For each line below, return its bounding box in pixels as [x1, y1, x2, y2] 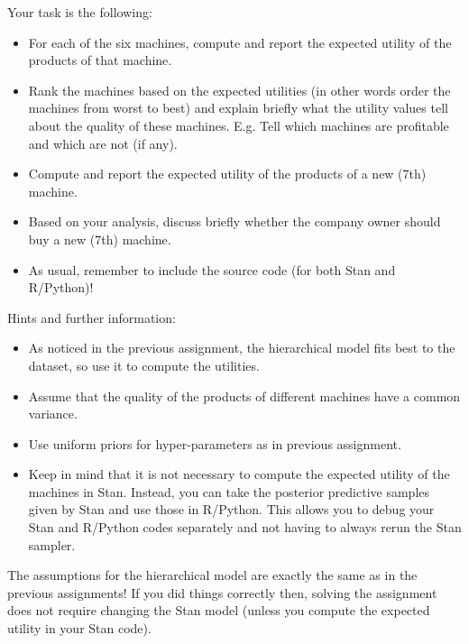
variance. [28, 404, 78, 423]
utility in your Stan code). [7, 619, 152, 638]
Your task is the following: [7, 3, 152, 21]
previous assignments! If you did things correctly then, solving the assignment [7, 583, 437, 602]
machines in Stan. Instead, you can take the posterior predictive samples [28, 482, 430, 501]
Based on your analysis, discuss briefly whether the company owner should [28, 212, 441, 231]
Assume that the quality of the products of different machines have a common [28, 386, 461, 405]
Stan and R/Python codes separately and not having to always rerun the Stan [28, 518, 462, 537]
